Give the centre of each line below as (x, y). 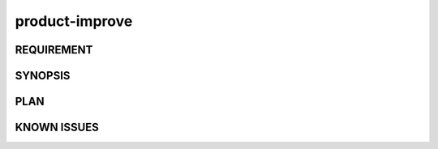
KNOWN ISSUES (57, 128)
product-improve (74, 21)
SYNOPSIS (43, 76)
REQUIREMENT (54, 50)
